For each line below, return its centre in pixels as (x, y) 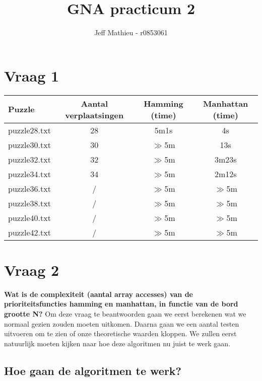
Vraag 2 (32, 270)
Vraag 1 (32, 75)
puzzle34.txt (29, 174)
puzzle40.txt (29, 217)
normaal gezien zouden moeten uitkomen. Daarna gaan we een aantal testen (122, 323)
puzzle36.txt (29, 188)
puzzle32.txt (29, 159)
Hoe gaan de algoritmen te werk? (93, 370)
